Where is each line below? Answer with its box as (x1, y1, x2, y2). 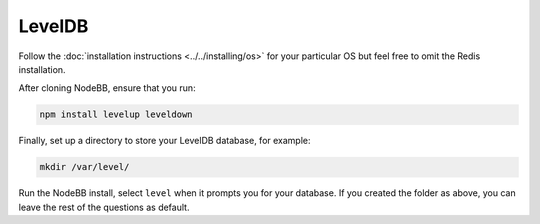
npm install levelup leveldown (39, 109, 194, 120)
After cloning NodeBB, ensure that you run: (18, 82, 196, 94)
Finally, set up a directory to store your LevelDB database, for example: (18, 135, 311, 147)
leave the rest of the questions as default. (18, 201, 190, 213)
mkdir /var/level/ (39, 161, 130, 173)
